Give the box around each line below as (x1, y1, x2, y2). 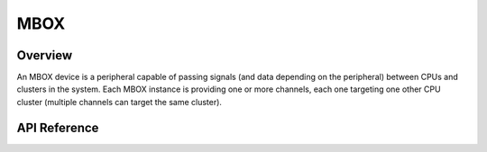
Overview (16, 48, 73, 63)
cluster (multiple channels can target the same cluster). (16, 96, 223, 107)
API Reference (16, 120, 99, 135)
